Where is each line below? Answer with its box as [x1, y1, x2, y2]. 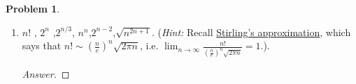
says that [22, 38, 62, 53]
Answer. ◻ [22, 67, 70, 81]
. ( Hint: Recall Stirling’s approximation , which [151, 24, 351, 39]
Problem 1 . [6, 1, 60, 15]
